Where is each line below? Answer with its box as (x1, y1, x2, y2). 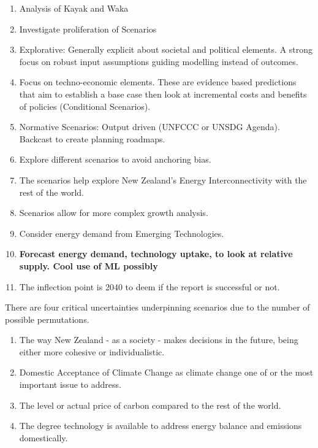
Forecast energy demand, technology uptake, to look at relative (19, 247, 293, 260)
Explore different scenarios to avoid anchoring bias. (19, 153, 211, 166)
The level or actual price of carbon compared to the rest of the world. (19, 398, 281, 411)
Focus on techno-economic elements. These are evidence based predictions (19, 75, 297, 88)
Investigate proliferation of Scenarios (19, 22, 157, 35)
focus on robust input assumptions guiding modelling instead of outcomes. (19, 55, 298, 68)
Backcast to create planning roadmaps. (19, 132, 165, 145)
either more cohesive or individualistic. (19, 345, 165, 358)
